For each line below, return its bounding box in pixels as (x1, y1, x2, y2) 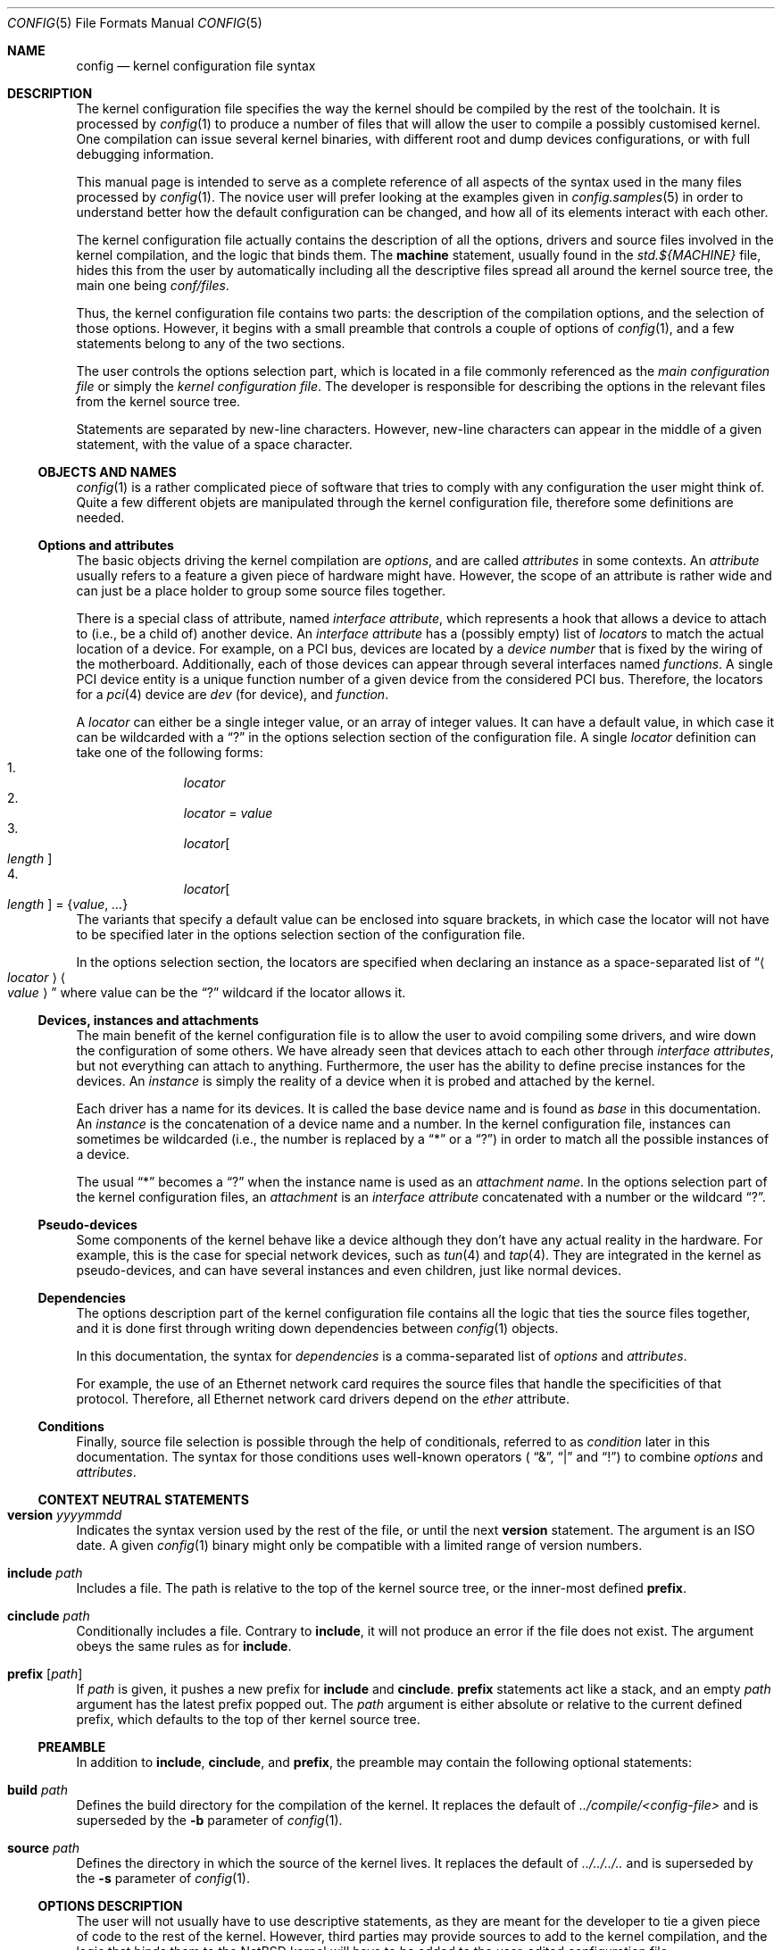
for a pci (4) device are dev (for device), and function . (76, 687, 389, 702)
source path (7, 1840, 80, 1855)
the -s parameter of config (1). (76, 1871, 250, 1886)
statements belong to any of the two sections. (76, 336, 345, 351)
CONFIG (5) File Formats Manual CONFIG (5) (7, 15, 262, 30)
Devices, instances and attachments (37, 1012, 259, 1028)
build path (7, 1782, 68, 1797)
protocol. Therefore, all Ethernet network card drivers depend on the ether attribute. (76, 1391, 570, 1406)
